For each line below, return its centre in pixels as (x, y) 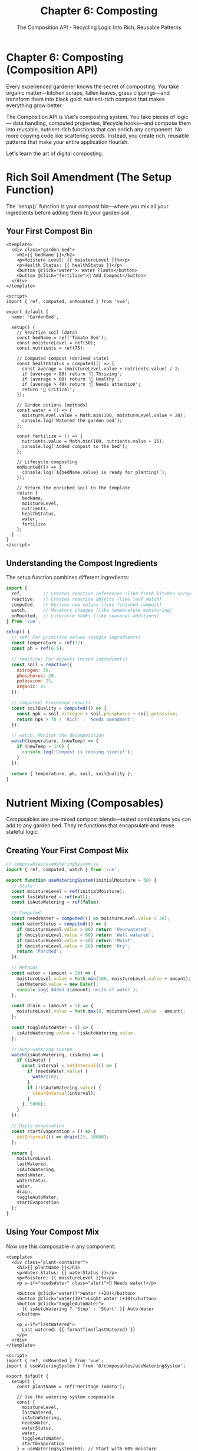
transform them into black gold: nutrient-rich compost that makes (85, 99)
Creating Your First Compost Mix (67, 850)
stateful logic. (23, 832)
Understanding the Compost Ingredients (82, 563)
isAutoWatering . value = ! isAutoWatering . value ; (76, 1033)
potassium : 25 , (35, 681)
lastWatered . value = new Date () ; (58, 984)
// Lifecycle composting (47, 462)
